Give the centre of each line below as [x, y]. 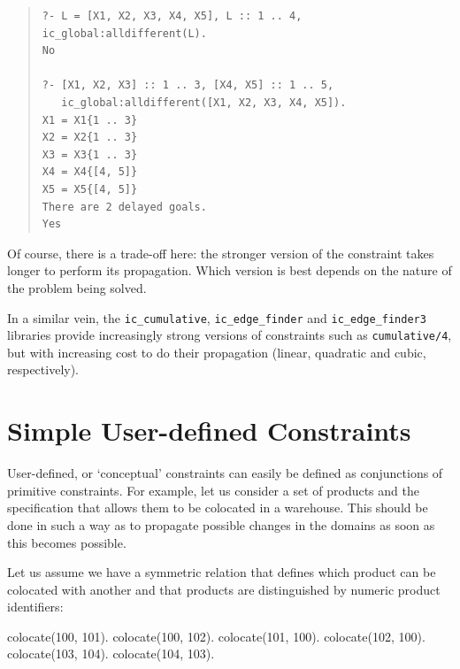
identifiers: [35, 607]
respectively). [43, 369]
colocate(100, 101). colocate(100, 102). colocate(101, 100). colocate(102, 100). [216, 636]
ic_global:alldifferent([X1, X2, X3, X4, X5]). [204, 102]
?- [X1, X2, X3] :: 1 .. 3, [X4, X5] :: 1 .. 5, [188, 85]
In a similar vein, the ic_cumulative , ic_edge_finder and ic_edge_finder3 [217, 317]
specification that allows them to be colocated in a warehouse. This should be [218, 508]
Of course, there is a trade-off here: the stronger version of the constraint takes [221, 253]
